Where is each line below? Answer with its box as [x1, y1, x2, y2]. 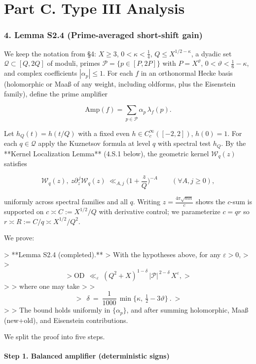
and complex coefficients [4, 68, 77, 78]
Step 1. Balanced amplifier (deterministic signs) [4, 351, 170, 361]
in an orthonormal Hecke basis [141, 68, 233, 78]
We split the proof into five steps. [4, 331, 105, 342]
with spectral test [157, 138, 211, 148]
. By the [221, 138, 246, 148]
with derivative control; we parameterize [99, 206, 220, 217]
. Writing [133, 196, 161, 207]
